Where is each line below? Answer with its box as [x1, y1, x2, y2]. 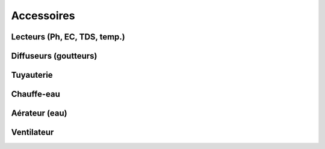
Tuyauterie [11, 70, 54, 80]
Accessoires [11, 9, 75, 22]
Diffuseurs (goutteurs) [11, 51, 97, 61]
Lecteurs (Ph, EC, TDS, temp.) [11, 32, 126, 42]
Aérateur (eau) [11, 108, 67, 118]
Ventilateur [11, 127, 54, 138]
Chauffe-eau [11, 89, 60, 99]
